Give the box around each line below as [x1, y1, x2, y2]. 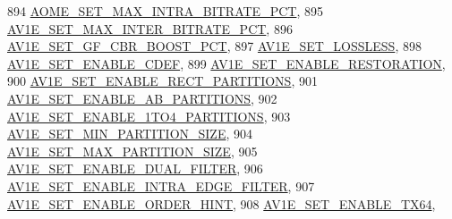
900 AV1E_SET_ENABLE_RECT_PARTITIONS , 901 [7, 72, 318, 90]
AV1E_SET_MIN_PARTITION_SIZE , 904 [7, 124, 253, 143]
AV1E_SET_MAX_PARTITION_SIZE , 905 [7, 141, 258, 160]
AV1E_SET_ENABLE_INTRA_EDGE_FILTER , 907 [7, 176, 315, 195]
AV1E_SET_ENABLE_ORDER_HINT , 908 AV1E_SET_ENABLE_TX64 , [7, 194, 436, 213]
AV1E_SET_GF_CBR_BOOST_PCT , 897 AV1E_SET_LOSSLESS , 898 [7, 37, 422, 55]
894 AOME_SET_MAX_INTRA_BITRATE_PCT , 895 [7, 2, 323, 20]
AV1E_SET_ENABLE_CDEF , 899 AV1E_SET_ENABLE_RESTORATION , [7, 54, 446, 72]
